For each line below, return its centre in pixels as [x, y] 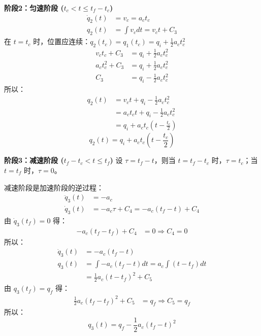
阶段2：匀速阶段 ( [34, 8]
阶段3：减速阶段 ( [34, 160]
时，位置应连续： [62, 41]
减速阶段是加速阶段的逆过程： [54, 187]
